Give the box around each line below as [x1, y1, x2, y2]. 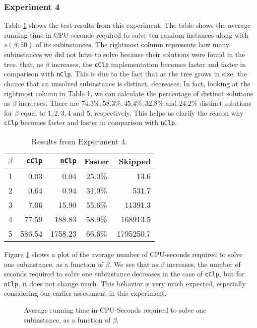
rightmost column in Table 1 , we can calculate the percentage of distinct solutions [4, 88, 254, 98]
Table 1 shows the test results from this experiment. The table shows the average [4, 20, 251, 30]
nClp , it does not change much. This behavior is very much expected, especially [4, 278, 246, 288]
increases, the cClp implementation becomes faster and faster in [51, 59, 246, 69]
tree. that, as [4, 59, 43, 69]
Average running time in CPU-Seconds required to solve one [24, 305, 207, 315]
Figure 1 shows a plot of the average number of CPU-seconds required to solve [4, 249, 243, 259]
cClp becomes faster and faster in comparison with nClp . [4, 117, 177, 128]
